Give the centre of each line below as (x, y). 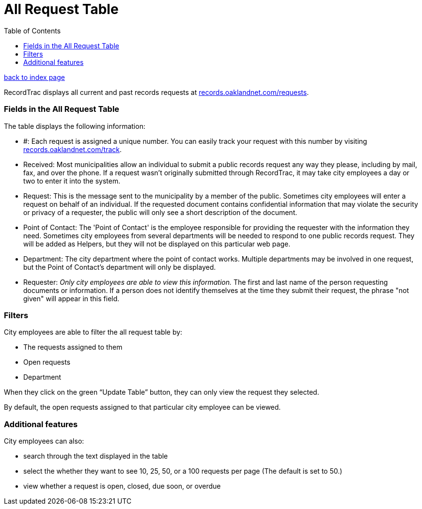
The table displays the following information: (75, 126)
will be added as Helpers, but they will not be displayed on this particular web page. (157, 244)
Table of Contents (32, 31)
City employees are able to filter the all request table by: (93, 332)
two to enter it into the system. (72, 181)
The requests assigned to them (73, 347)
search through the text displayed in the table (96, 456)
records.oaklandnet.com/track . (72, 149)
